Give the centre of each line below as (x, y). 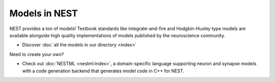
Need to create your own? (37, 54)
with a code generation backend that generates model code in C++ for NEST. (103, 71)
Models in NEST (44, 13)
